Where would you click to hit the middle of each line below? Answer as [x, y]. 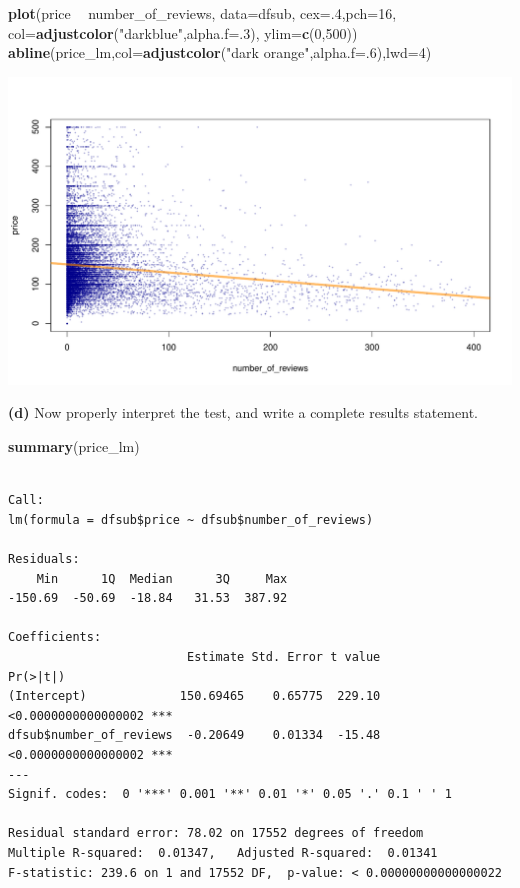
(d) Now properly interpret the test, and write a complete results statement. [243, 412]
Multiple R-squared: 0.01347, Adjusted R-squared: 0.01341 [223, 852]
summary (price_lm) [74, 446]
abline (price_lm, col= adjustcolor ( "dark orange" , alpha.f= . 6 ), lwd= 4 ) [220, 52]
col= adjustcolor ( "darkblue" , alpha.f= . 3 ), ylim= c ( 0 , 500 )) [183, 32]
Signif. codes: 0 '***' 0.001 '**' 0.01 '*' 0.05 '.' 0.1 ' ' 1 [230, 794]
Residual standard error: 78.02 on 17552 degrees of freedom [216, 833]
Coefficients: [55, 637]
